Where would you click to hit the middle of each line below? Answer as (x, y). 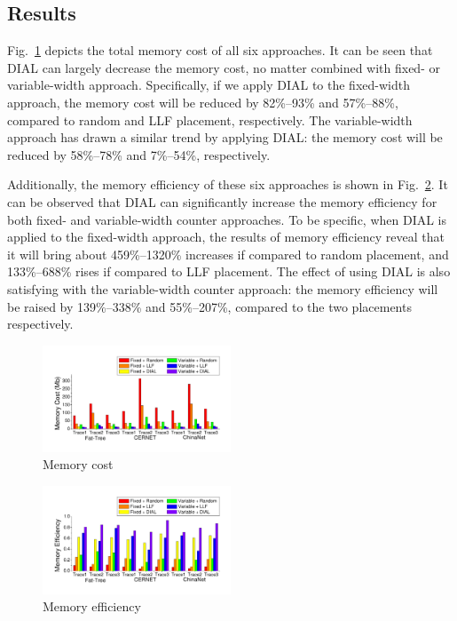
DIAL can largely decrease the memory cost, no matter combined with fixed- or (224, 67)
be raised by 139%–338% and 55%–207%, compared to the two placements (209, 306)
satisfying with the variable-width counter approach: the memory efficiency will (223, 288)
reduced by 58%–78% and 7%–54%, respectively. (139, 154)
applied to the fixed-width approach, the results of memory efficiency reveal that (226, 237)
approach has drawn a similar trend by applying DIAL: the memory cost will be (225, 137)
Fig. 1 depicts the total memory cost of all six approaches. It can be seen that (220, 50)
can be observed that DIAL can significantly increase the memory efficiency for (222, 201)
